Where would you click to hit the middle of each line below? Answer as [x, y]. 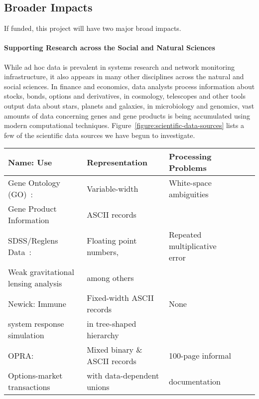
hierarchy [103, 335]
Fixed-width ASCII [120, 298]
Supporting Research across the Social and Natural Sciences [110, 48]
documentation [194, 381]
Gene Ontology [34, 183]
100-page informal [200, 355]
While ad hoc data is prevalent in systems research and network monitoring [119, 66]
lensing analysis [35, 283]
